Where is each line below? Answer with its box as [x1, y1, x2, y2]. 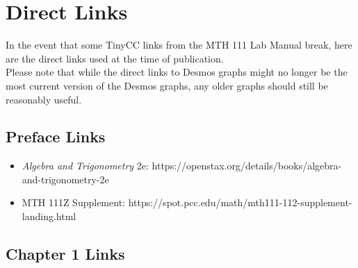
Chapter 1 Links [6, 243, 125, 265]
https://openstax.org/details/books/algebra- [152, 158, 342, 173]
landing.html [22, 209, 76, 224]
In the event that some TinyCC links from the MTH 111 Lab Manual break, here [6, 37, 352, 52]
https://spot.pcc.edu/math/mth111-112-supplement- [128, 195, 352, 210]
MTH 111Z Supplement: [22, 195, 125, 210]
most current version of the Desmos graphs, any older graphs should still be [6, 78, 328, 92]
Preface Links [6, 126, 106, 147]
